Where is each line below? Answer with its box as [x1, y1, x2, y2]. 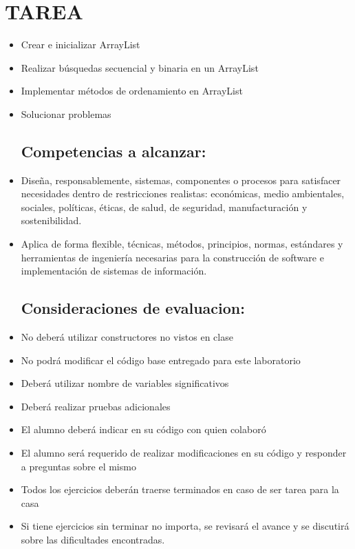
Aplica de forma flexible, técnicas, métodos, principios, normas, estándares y [21, 237, 343, 251]
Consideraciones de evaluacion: [21, 297, 245, 319]
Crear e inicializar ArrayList [21, 37, 140, 52]
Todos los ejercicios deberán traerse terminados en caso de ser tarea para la [21, 482, 339, 497]
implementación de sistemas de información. [21, 263, 207, 278]
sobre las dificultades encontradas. [21, 532, 165, 546]
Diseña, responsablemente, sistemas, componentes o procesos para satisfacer [21, 172, 341, 187]
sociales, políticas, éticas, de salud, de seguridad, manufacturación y [21, 199, 308, 214]
